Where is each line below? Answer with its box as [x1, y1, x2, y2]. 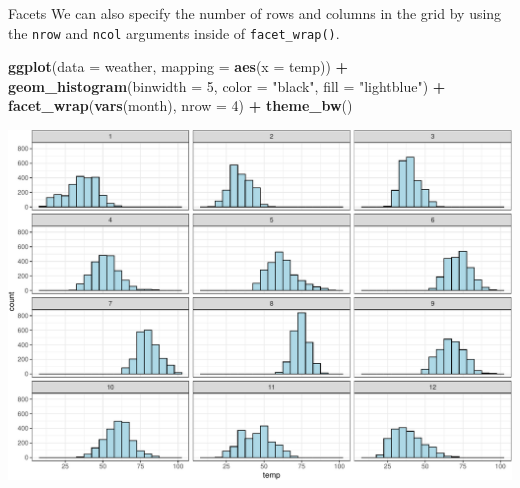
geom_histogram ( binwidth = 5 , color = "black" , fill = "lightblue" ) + [8, 75, 446, 96]
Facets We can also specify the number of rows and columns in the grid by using [8, 3, 502, 23]
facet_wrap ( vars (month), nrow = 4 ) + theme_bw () [8, 95, 353, 116]
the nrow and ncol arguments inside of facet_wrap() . [8, 22, 340, 43]
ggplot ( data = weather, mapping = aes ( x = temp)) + [8, 56, 349, 77]
